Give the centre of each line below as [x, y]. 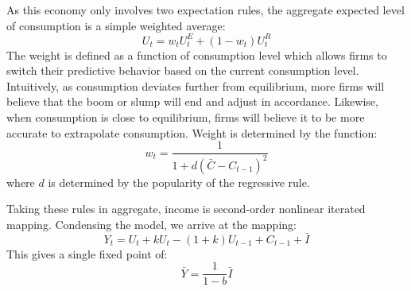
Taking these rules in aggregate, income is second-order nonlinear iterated [186, 209]
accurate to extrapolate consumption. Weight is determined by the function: [192, 132]
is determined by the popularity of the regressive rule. [179, 182]
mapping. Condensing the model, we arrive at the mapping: [151, 224]
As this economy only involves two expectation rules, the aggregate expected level [205, 10]
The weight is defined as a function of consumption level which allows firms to [197, 54]
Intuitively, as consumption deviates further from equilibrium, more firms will [196, 85]
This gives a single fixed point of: [87, 253]
